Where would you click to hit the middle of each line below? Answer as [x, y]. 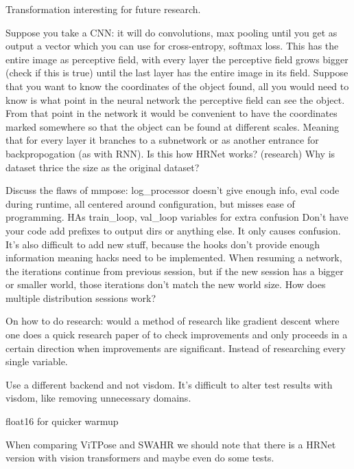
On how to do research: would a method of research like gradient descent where [173, 321]
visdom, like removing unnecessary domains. [98, 398]
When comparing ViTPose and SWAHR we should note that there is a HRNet [171, 444]
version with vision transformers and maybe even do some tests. [140, 458]
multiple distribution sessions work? [81, 297]
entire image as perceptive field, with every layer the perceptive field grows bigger [177, 59]
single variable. [37, 361]
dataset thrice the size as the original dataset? [103, 167]
